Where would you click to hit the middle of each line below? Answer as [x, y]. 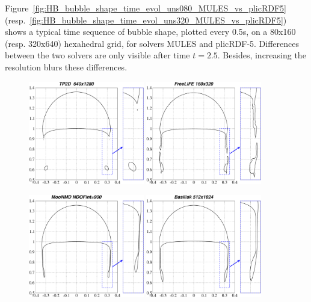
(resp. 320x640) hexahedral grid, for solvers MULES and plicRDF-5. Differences [152, 43]
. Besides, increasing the [262, 55]
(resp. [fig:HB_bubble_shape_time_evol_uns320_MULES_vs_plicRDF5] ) [146, 20]
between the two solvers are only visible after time [97, 55]
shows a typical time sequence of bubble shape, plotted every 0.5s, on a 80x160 [150, 32]
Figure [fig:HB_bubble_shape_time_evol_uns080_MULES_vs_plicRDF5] [146, 8]
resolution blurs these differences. [66, 66]
